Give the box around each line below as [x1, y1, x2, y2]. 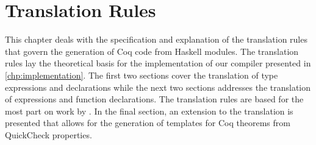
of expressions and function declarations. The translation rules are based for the [5, 93, 304, 105]
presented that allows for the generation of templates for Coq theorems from [5, 116, 290, 129]
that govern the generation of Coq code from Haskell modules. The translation [5, 44, 299, 57]
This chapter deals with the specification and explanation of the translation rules [5, 33, 307, 46]
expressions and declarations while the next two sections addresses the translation [5, 80, 311, 93]
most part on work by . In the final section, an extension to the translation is [5, 104, 293, 117]
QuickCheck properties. [5, 128, 92, 141]
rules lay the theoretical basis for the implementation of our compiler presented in [5, 57, 311, 69]
